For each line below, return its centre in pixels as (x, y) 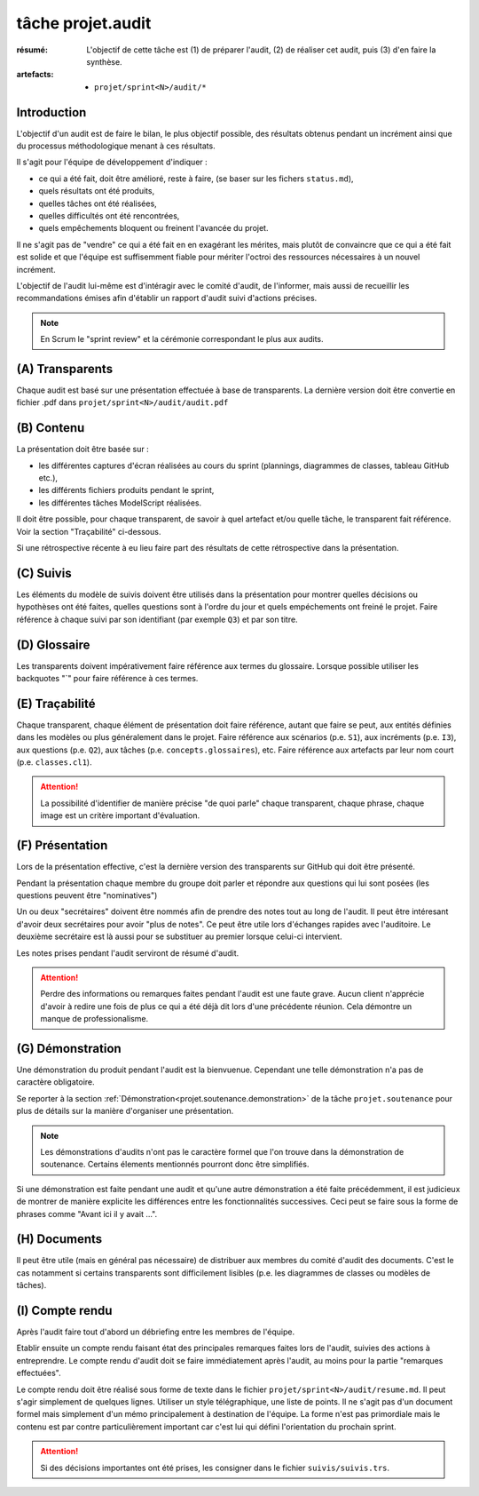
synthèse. (105, 61)
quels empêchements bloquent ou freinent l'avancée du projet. (153, 228)
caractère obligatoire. (55, 1082)
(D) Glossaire (53, 645)
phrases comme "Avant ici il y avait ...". (87, 1214)
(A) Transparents (65, 369)
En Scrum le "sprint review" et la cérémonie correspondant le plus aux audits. (182, 339)
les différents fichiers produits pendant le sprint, (126, 490)
